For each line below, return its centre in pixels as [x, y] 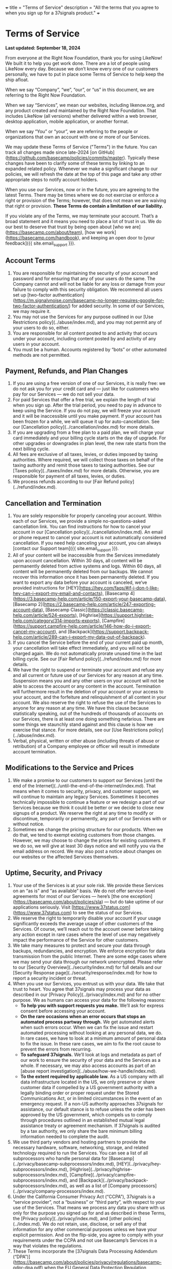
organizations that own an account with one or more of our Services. [78, 137]
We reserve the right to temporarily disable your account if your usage [87, 918]
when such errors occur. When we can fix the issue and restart [87, 1027]
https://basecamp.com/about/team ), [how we [55, 232]
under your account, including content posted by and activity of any [84, 338]
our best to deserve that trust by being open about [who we [68, 227]
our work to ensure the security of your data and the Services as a [90, 1060]
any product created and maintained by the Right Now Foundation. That [81, 111]
